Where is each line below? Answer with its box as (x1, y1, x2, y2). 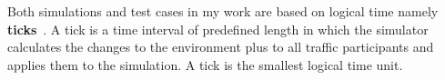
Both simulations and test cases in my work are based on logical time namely (7, 2, 439, 20)
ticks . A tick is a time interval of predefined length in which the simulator (7, 19, 429, 38)
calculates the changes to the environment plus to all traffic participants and (7, 37, 434, 56)
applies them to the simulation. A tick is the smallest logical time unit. (7, 55, 403, 74)
